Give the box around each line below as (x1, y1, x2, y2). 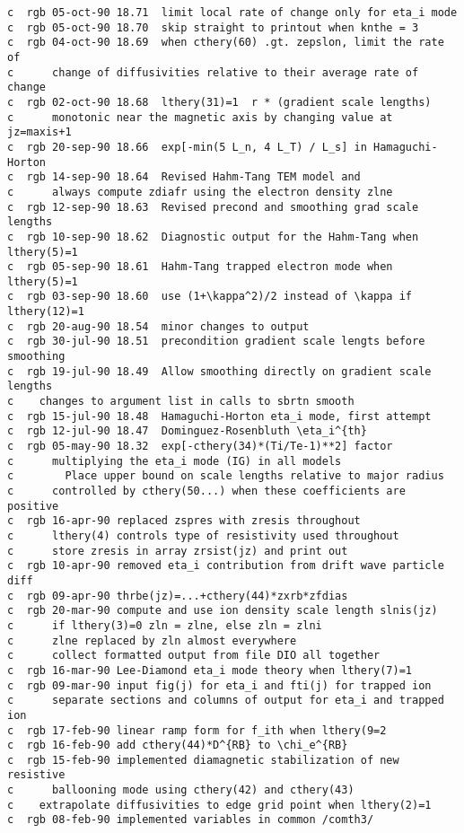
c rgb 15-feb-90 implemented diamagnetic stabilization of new (7, 753, 399, 767)
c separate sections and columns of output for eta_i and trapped (7, 694, 444, 707)
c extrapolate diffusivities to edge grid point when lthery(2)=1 (7, 798, 432, 811)
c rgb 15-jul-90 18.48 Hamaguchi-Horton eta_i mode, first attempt (7, 409, 432, 423)
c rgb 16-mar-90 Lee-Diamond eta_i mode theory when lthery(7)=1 (7, 663, 413, 677)
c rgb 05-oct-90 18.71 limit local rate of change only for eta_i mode (7, 6, 458, 19)
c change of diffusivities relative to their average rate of (7, 66, 419, 79)
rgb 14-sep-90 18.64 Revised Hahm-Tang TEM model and (26, 171, 361, 184)
